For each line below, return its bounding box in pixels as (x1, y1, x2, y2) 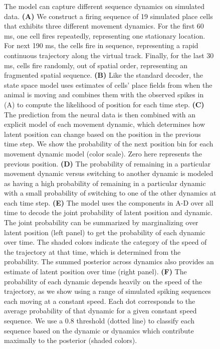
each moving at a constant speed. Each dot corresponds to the (4, 295, 195, 306)
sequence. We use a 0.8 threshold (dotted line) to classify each (4, 315, 194, 325)
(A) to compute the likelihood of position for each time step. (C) (4, 99, 204, 109)
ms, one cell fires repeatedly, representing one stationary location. (4, 30, 205, 41)
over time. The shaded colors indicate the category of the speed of (4, 237, 207, 247)
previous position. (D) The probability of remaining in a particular (4, 158, 211, 168)
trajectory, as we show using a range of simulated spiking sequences (4, 286, 211, 296)
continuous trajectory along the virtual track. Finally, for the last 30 (4, 50, 214, 60)
